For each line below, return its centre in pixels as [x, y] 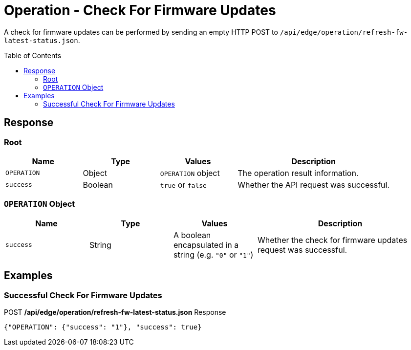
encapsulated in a [206, 245]
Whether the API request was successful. [314, 185]
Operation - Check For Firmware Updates [140, 10]
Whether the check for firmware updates [333, 240]
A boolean [192, 235]
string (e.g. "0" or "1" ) [214, 254]
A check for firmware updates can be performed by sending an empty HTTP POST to [141, 32]
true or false [183, 185]
